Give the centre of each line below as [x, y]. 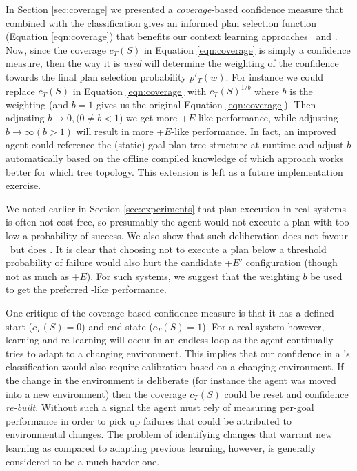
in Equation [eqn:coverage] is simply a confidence [247, 49]
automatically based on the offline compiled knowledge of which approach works [175, 158]
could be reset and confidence [286, 393]
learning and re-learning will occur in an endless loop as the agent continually [170, 340]
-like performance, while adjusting [267, 118]
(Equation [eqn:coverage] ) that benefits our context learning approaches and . [172, 36]
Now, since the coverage [56, 49]
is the [301, 91]
